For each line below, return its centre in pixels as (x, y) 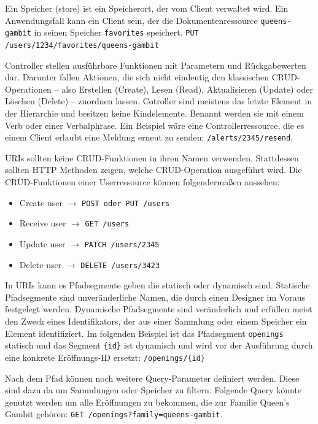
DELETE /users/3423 (120, 265)
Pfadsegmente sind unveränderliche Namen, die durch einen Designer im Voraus (155, 297)
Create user (41, 202)
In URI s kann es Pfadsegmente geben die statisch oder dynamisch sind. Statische (157, 285)
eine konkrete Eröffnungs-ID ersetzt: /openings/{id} (105, 357)
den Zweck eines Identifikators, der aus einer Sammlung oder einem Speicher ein (156, 321)
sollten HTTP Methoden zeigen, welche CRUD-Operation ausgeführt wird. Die (153, 170)
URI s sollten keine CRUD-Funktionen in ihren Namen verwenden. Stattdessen (152, 157)
